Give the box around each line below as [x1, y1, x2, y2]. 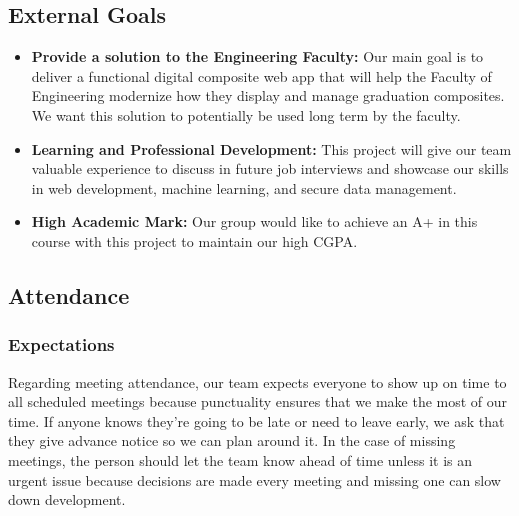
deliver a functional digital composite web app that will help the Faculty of [31, 65, 492, 86]
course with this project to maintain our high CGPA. [31, 230, 358, 251]
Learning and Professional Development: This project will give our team [31, 138, 512, 159]
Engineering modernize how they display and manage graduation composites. [31, 85, 505, 106]
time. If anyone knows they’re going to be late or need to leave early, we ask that [8, 410, 505, 431]
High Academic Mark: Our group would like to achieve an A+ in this [31, 211, 478, 232]
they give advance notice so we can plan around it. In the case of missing [8, 430, 456, 451]
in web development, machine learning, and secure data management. [31, 177, 457, 198]
